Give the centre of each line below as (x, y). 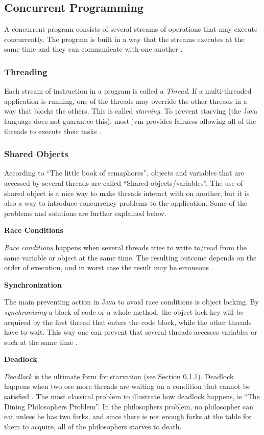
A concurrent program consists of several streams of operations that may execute (131, 29)
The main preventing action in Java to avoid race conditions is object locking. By (131, 302)
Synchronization (33, 284)
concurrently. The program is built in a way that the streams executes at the (124, 39)
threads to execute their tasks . (53, 131)
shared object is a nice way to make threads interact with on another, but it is (127, 193)
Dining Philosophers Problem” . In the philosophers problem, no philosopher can (129, 406)
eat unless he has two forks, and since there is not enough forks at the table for (128, 416)
